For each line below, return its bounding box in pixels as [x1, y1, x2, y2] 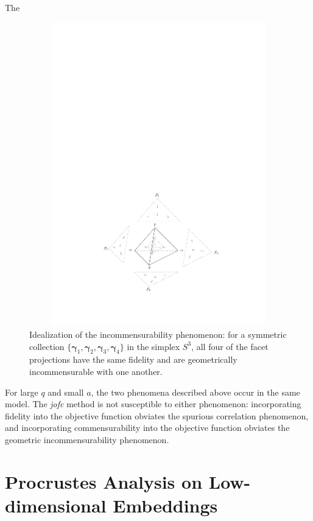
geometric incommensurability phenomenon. [5, 433, 169, 446]
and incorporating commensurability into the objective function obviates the [5, 421, 290, 434]
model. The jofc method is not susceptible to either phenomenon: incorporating [5, 397, 301, 410]
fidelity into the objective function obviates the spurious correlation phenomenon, [5, 409, 309, 422]
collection [29, 340, 65, 352]
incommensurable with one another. [29, 365, 163, 378]
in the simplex [127, 340, 180, 352]
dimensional [5, 493, 107, 517]
